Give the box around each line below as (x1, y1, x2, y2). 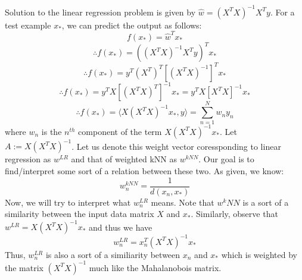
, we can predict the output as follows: (61, 18, 202, 31)
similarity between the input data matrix (5, 207, 154, 220)
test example (5, 18, 51, 31)
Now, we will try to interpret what (5, 196, 131, 208)
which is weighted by (221, 248, 297, 260)
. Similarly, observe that (191, 207, 278, 220)
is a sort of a (242, 196, 289, 208)
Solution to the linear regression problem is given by (5, 5, 196, 18)
